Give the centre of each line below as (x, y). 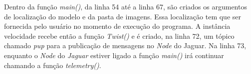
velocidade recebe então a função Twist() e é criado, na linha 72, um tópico (119, 36)
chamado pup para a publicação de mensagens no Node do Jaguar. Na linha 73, (125, 45)
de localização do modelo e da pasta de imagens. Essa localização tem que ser (123, 16)
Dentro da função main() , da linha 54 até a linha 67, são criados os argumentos (125, 6)
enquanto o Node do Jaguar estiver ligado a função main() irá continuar (114, 55)
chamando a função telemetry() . (53, 65)
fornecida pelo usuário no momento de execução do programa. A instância (117, 26)
